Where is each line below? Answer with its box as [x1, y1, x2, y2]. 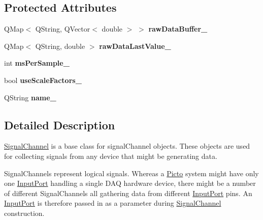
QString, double [35, 40, 85, 51]
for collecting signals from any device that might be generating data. [4, 150, 217, 161]
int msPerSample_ [4, 58, 70, 68]
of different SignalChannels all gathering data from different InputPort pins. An [4, 187, 252, 198]
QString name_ [4, 92, 56, 102]
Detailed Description [4, 117, 115, 132]
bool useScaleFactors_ [4, 74, 82, 85]
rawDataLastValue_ [99, 40, 171, 51]
